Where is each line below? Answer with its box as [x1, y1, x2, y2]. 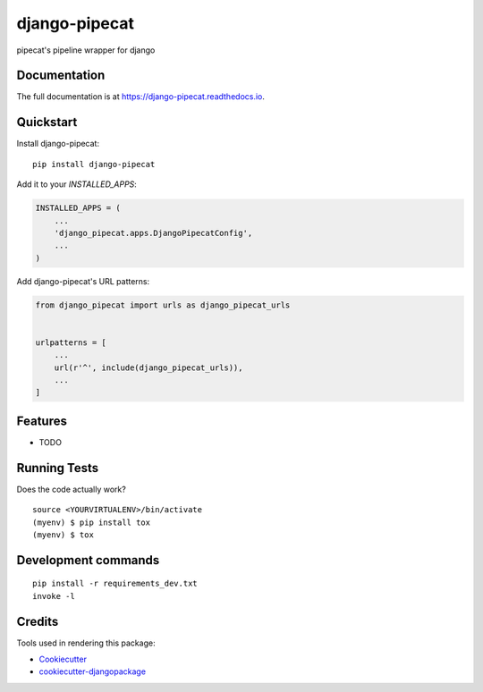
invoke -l [32, 591, 75, 601]
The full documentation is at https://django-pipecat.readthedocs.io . [16, 91, 266, 102]
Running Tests [16, 460, 98, 476]
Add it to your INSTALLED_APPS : [16, 179, 138, 190]
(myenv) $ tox [32, 529, 94, 540]
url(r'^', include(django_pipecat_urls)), [54, 362, 243, 373]
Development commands [16, 553, 160, 568]
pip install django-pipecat [32, 159, 156, 169]
